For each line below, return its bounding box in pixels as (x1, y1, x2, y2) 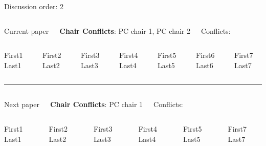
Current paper (4, 25, 49, 36)
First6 (196, 50, 215, 60)
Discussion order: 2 (4, 1, 64, 11)
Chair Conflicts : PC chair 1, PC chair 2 (59, 25, 190, 36)
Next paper (4, 99, 39, 110)
